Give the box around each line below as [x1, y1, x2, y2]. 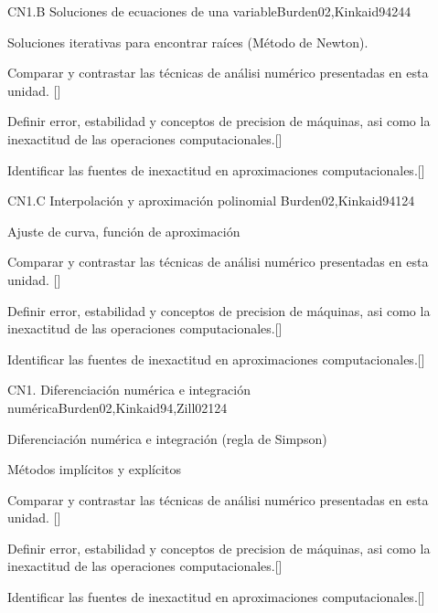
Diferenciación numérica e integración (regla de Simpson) [7, 428, 327, 448]
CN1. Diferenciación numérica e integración [7, 380, 251, 399]
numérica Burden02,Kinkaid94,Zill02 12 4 [7, 397, 228, 417]
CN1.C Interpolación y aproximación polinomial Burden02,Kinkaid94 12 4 [7, 191, 415, 210]
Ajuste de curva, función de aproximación [7, 221, 240, 240]
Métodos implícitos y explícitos [7, 460, 182, 479]
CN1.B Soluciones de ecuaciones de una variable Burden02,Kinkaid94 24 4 [7, 2, 411, 20]
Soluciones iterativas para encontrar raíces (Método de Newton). [7, 32, 369, 51]
